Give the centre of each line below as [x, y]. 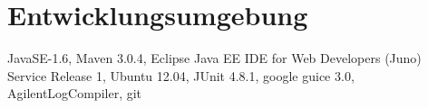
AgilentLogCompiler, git [75, 93]
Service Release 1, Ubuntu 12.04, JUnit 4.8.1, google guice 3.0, [181, 75]
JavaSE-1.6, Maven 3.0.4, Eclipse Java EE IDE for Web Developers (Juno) [214, 58]
